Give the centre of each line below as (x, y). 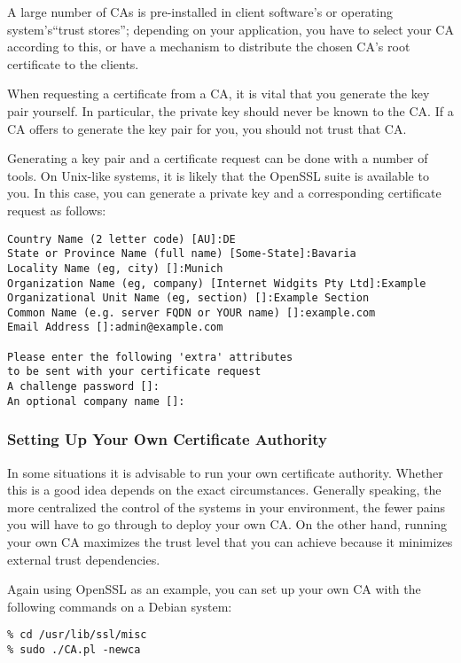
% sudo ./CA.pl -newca (74, 650)
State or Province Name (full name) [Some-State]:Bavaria (182, 254)
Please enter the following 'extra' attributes (150, 357)
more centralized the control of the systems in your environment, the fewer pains (227, 507)
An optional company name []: (96, 401)
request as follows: (57, 210)
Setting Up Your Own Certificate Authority (167, 439)
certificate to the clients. (73, 63)
